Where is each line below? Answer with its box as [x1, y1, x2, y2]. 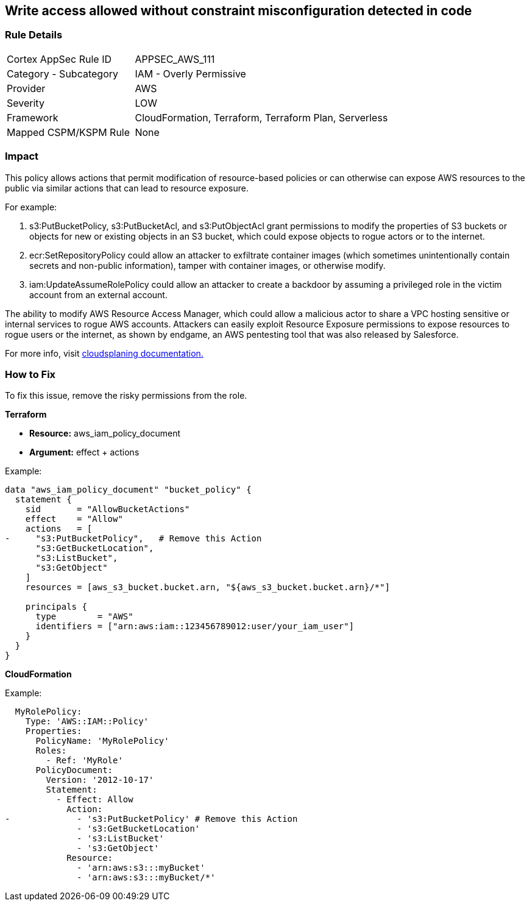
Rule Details [5, 29, 63, 41]
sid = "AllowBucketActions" [25, 504, 190, 515]
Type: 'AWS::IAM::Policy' [25, 716, 149, 727]
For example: [5, 201, 57, 212]
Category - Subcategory [7, 67, 118, 80]
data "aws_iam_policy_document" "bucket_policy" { [5, 485, 252, 495]
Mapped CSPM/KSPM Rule [7, 126, 130, 138]
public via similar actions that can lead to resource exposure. [5, 182, 249, 193]
